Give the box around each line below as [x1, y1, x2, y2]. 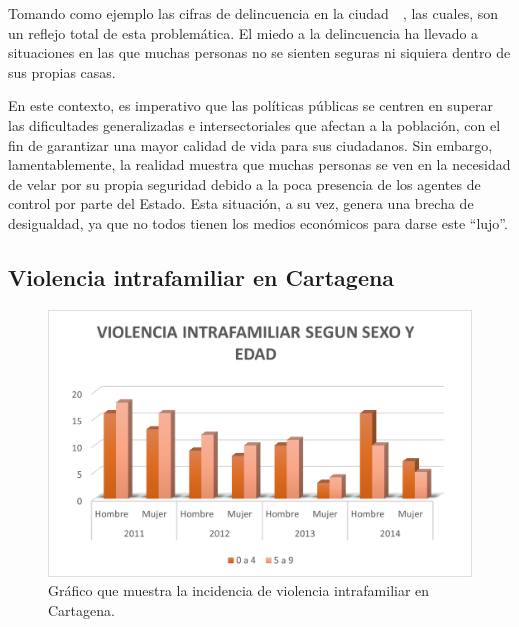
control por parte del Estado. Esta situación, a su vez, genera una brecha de [8, 193, 474, 214]
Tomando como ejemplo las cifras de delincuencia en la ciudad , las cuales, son [8, 3, 499, 23]
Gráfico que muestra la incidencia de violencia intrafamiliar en [48, 580, 430, 601]
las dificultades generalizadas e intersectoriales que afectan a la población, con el [8, 114, 501, 135]
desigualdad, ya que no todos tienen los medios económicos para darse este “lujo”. [8, 212, 508, 233]
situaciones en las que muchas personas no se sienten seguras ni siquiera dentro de [8, 42, 511, 63]
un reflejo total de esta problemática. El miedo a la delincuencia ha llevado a [8, 22, 479, 43]
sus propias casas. [8, 61, 116, 82]
